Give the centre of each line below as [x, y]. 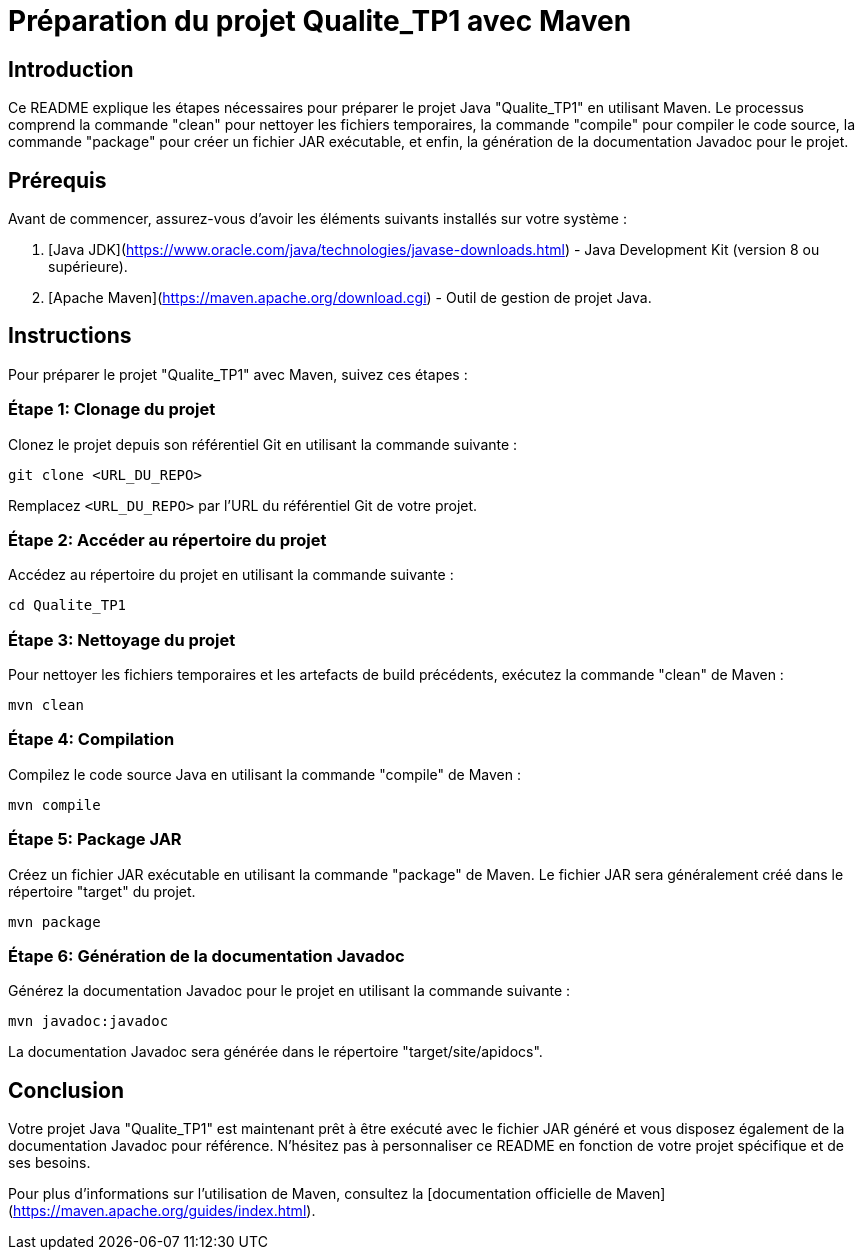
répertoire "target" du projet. [102, 891]
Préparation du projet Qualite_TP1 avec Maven [320, 21]
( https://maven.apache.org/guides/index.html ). [162, 1211]
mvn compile [54, 804]
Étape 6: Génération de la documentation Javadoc [206, 955]
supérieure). [88, 267]
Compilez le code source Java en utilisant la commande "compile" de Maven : [264, 774]
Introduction [71, 69]
